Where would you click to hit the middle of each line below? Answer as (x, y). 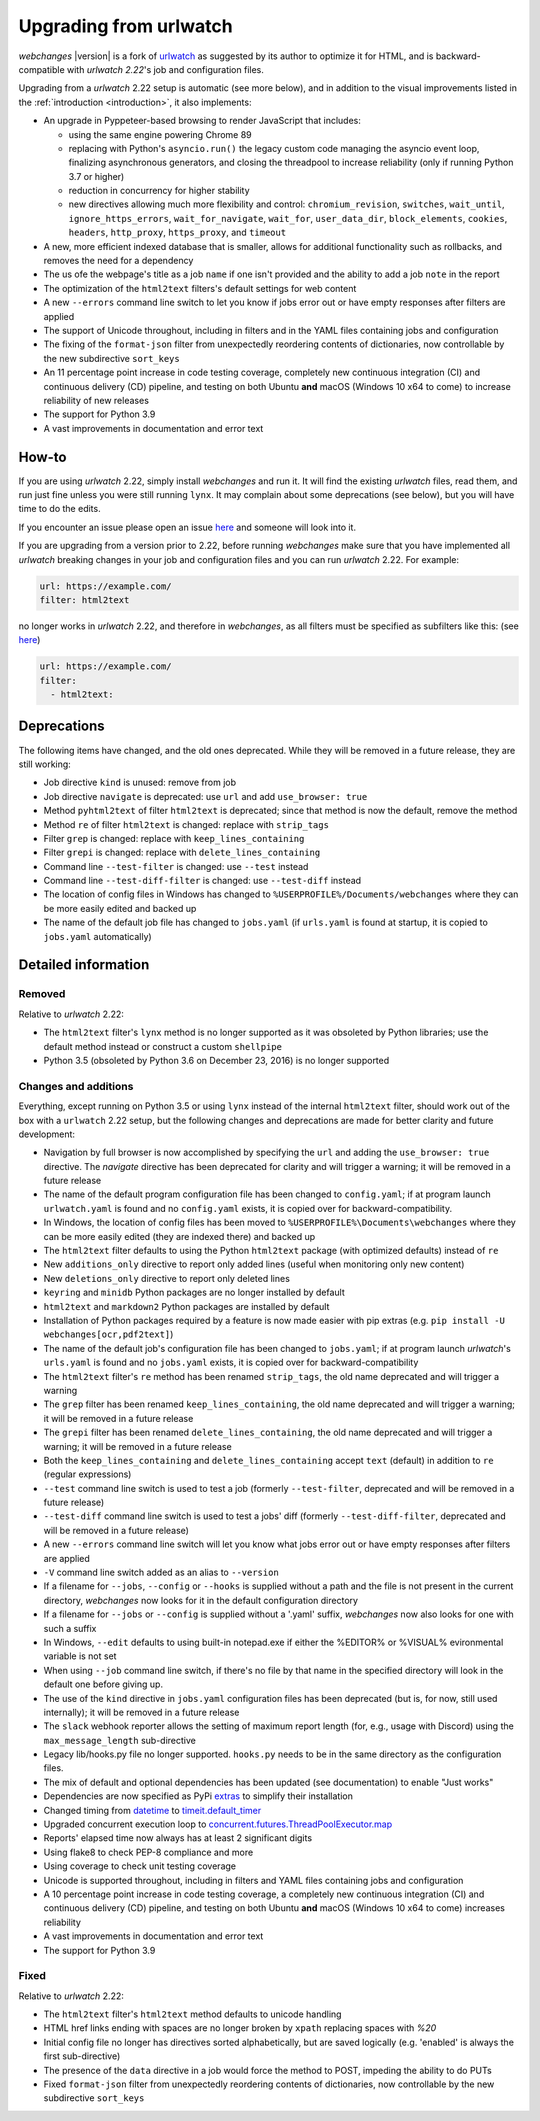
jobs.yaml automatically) (97, 936)
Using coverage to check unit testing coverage (140, 1866)
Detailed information (84, 965)
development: (46, 1134)
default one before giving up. (103, 1684)
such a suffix (70, 1628)
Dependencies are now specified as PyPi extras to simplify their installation (198, 1796)
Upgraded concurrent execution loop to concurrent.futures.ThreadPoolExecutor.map (218, 1824)
